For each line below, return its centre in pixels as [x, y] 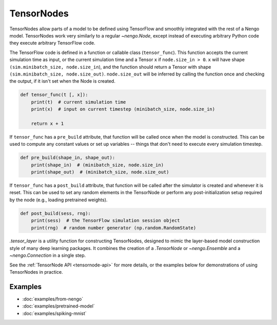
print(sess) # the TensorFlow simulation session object [105, 221]
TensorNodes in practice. [36, 272]
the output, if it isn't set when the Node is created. [62, 81]
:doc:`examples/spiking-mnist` [54, 313]
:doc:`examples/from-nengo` [53, 299]
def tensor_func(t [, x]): [54, 95]
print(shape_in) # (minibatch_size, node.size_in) [97, 165]
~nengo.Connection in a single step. [48, 255]
